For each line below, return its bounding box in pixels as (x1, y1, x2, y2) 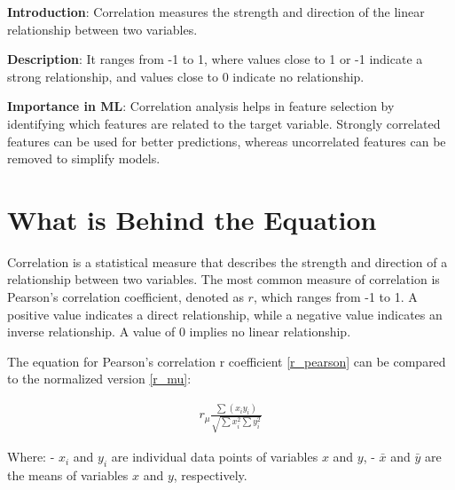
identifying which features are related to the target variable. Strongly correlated (7, 114, 441, 132)
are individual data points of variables (111, 447, 318, 466)
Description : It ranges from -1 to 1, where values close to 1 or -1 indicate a (7, 50, 423, 68)
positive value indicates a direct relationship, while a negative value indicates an (7, 304, 443, 323)
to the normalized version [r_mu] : (7, 369, 192, 388)
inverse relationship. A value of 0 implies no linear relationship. (7, 322, 351, 341)
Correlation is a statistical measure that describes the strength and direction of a (7, 252, 448, 271)
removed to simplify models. (7, 149, 161, 168)
